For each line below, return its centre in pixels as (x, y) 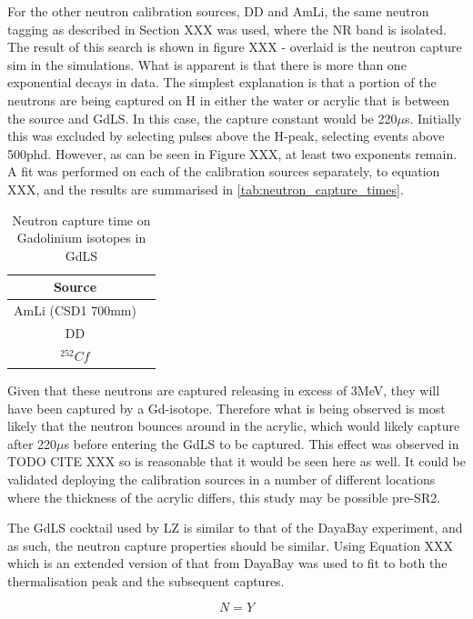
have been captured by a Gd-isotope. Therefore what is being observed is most (226, 408)
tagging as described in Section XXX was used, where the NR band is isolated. (227, 29)
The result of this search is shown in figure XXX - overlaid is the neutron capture (235, 47)
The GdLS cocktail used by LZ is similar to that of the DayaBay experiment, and (235, 528)
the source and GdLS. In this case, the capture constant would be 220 (202, 118)
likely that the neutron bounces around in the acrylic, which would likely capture (234, 426)
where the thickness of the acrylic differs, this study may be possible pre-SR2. (224, 497)
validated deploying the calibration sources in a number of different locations (221, 479)
